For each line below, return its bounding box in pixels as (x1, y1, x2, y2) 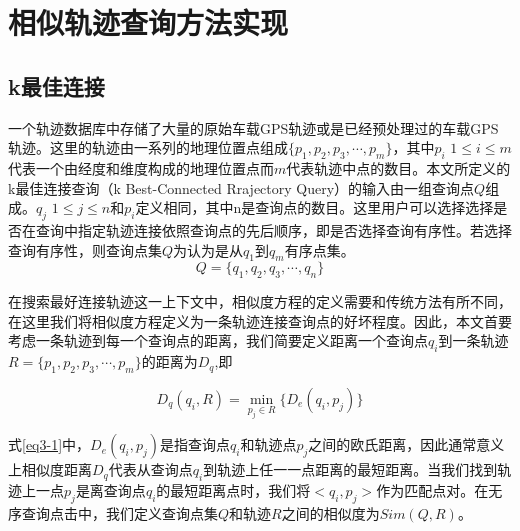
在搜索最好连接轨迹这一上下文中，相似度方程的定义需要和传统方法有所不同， (8, 291, 512, 312)
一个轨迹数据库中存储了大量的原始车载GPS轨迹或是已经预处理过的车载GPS (8, 117, 499, 138)
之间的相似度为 (281, 502, 380, 523)
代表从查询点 (108, 459, 193, 480)
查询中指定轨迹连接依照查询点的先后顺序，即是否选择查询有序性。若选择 (35, 219, 512, 240)
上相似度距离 (8, 459, 92, 480)
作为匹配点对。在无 (376, 479, 503, 500)
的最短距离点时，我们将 (156, 479, 311, 500)
